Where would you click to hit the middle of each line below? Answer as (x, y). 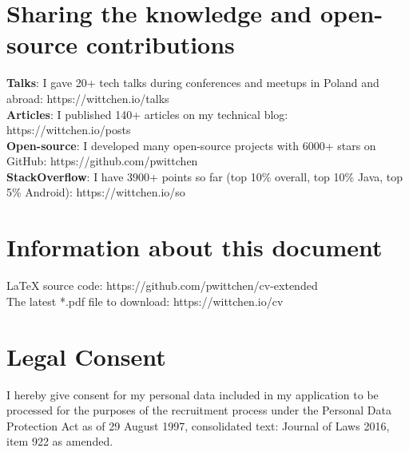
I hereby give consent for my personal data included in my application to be (193, 394)
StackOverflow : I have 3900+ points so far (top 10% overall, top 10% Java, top (205, 176)
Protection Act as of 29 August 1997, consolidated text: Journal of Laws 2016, (198, 425)
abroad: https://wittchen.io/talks (88, 98)
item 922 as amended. (60, 441)
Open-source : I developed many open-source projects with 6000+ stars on (191, 145)
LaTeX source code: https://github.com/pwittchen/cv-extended (162, 285)
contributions (160, 44)
